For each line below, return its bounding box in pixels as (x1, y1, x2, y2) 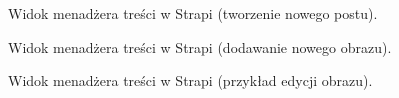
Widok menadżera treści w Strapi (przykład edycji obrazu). (8, 70, 373, 91)
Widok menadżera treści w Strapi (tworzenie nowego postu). (8, 3, 378, 23)
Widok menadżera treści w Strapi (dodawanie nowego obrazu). (8, 36, 392, 57)
